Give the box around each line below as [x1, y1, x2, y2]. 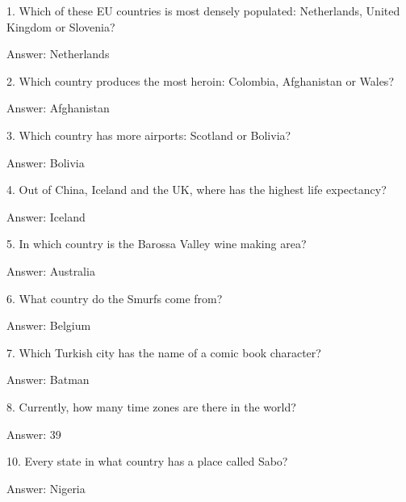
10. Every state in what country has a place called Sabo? [6, 453, 288, 470]
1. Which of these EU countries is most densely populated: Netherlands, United [6, 2, 400, 19]
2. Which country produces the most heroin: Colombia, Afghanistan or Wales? [6, 72, 394, 89]
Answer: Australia [6, 262, 95, 279]
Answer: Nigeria [6, 479, 86, 496]
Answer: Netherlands [6, 45, 110, 62]
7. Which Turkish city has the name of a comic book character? [6, 344, 321, 361]
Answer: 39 [6, 425, 61, 442]
